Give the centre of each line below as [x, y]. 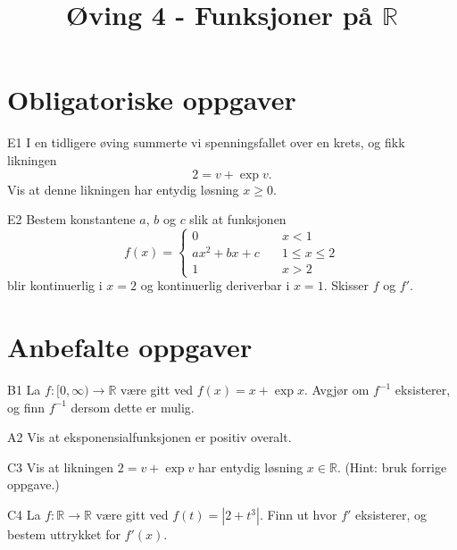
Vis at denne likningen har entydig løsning [123, 189]
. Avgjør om [337, 390]
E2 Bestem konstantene [71, 219]
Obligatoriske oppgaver [152, 100]
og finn [26, 407]
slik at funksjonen [238, 219]
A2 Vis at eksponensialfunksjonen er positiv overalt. [150, 437]
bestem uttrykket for [64, 534]
